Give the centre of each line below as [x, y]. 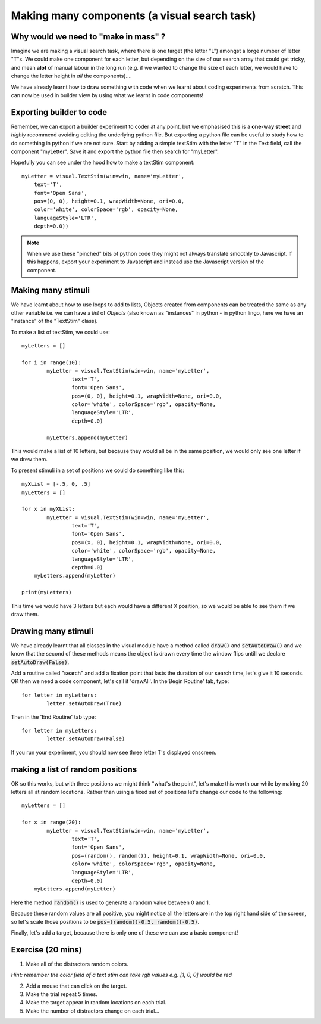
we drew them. [29, 460]
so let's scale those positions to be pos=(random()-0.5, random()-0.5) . [105, 921]
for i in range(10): [51, 363]
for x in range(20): [51, 822]
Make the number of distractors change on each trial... [93, 1011]
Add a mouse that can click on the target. [76, 986]
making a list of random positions [74, 769]
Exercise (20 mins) [47, 950]
